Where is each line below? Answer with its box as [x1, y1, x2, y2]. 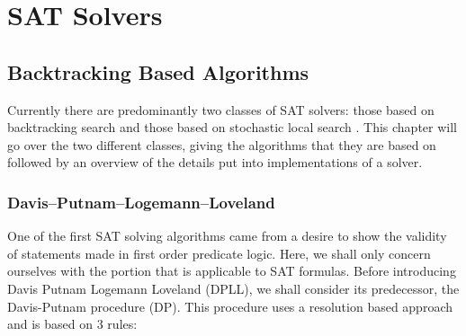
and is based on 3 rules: [7, 314, 138, 333]
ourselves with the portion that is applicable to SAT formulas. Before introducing [7, 261, 456, 280]
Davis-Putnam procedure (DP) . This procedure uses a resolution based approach [7, 296, 453, 315]
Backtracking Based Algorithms [7, 57, 309, 85]
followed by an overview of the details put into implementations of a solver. [7, 153, 423, 172]
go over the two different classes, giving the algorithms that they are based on [7, 135, 436, 154]
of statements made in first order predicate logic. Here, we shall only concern [7, 243, 431, 262]
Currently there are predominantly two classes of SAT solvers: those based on [7, 100, 435, 119]
